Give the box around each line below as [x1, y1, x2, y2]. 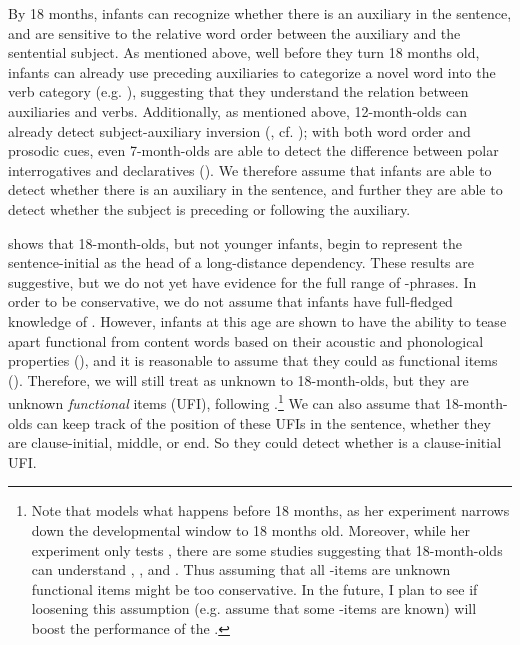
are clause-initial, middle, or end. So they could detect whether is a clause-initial [8, 432, 502, 453]
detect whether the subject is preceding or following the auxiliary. [8, 198, 411, 219]
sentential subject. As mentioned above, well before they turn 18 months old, [8, 42, 480, 63]
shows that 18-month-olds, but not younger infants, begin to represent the [8, 232, 462, 253]
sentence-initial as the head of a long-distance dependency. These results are [8, 252, 475, 273]
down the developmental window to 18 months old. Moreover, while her [31, 519, 470, 540]
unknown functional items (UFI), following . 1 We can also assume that [8, 390, 441, 413]
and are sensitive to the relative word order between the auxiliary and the [8, 22, 461, 43]
